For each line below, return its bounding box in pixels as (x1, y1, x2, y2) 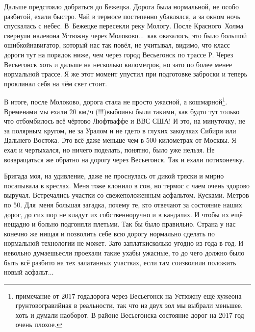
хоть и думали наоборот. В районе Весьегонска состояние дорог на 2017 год (15, 309, 244, 320)
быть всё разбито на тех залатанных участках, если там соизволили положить (4, 257, 236, 267)
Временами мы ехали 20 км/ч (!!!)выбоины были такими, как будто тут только (4, 106, 240, 116)
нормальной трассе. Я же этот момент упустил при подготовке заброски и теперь (4, 69, 247, 79)
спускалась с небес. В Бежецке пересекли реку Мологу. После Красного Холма (4, 21, 243, 31)
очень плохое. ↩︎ (15, 319, 62, 330)
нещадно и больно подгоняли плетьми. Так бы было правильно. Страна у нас (4, 219, 236, 229)
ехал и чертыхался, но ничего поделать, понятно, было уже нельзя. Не (4, 144, 215, 154)
